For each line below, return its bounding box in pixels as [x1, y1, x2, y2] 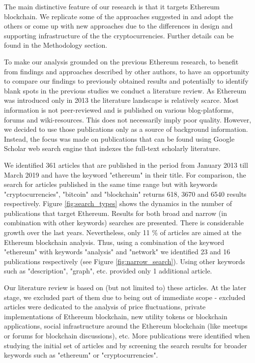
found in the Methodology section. [4, 40, 108, 50]
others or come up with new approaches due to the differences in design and [4, 21, 233, 31]
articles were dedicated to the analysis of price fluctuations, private [4, 302, 206, 312]
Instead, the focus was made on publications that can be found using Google [4, 133, 235, 144]
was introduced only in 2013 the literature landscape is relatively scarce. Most [4, 95, 239, 105]
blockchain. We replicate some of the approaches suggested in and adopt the [4, 11, 233, 21]
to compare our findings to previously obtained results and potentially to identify [4, 76, 249, 86]
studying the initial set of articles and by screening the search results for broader [4, 340, 247, 350]
